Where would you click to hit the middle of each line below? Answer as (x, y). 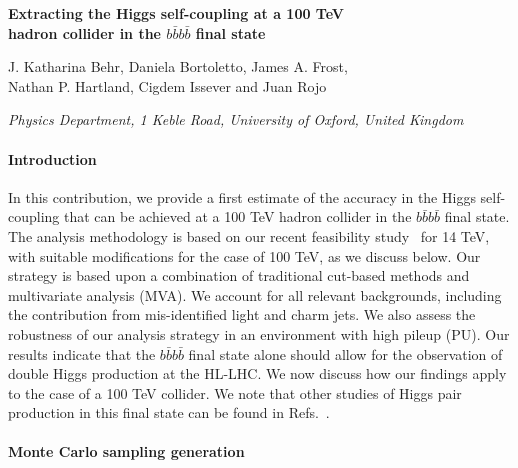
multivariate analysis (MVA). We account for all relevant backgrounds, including (255, 294)
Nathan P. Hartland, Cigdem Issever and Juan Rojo (167, 85)
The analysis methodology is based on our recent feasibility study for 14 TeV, (249, 235)
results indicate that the (82, 353)
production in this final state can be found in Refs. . (169, 412)
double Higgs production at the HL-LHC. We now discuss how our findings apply (257, 373)
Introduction (52, 158)
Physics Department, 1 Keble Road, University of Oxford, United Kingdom (236, 119)
